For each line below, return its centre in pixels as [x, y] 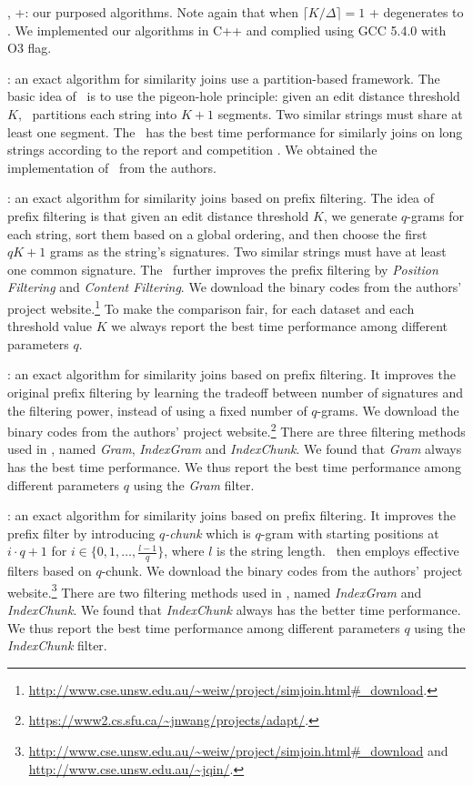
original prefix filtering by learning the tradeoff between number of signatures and [235, 392]
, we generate [360, 215]
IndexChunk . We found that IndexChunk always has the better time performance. [234, 610]
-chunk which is [208, 533]
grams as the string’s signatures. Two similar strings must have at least [248, 252]
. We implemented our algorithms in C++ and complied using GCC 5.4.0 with [227, 30]
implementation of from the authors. [112, 167]
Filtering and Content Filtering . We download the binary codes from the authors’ [235, 287]
